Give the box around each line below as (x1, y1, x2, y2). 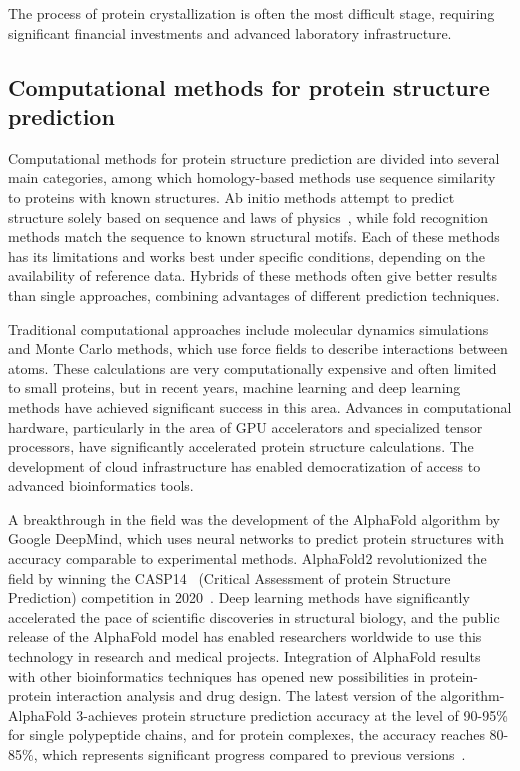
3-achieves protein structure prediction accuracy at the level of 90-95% (76, 704, 508, 725)
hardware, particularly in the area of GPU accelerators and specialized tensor (8, 416, 483, 437)
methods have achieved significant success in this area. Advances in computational (8, 396, 512, 417)
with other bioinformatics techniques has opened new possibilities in (8, 665, 426, 686)
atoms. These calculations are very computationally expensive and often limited (8, 357, 497, 378)
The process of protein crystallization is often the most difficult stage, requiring (8, 3, 495, 23)
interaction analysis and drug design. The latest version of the (56, 685, 436, 706)
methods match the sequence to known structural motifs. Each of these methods (8, 226, 500, 247)
